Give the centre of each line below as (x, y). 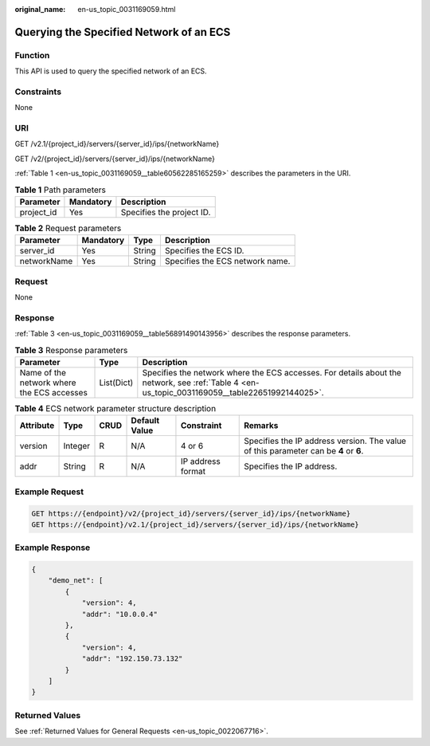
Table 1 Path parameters (61, 190)
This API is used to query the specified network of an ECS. (111, 71)
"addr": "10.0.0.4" (120, 614)
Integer (77, 446)
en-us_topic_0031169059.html (127, 9)
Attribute (37, 426)
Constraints (38, 92)
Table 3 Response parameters (71, 350)
